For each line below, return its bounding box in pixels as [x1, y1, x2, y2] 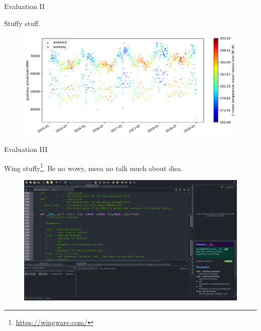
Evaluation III [4, 144, 48, 154]
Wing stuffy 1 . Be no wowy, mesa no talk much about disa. [4, 161, 183, 173]
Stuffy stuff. [4, 18, 41, 28]
